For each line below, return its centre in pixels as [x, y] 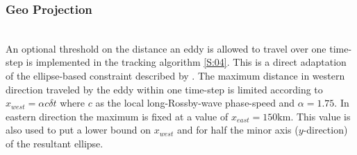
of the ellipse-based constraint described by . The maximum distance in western [175, 75]
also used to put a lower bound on [78, 130]
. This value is [321, 116]
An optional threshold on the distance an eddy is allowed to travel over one [166, 48]
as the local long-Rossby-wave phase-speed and [195, 103]
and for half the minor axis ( [238, 130]
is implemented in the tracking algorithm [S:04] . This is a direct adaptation [186, 62]
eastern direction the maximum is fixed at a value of [117, 116]
